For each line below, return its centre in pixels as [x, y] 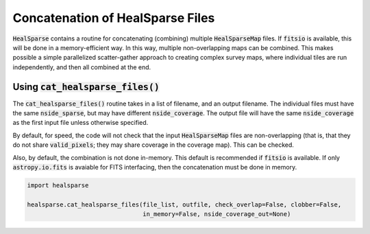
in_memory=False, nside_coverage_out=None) [217, 214]
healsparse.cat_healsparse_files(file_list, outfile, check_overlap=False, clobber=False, [184, 204]
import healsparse [58, 185]
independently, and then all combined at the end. [82, 67]
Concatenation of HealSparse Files [114, 18]
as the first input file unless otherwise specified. [81, 123]
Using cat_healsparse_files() [86, 87]
